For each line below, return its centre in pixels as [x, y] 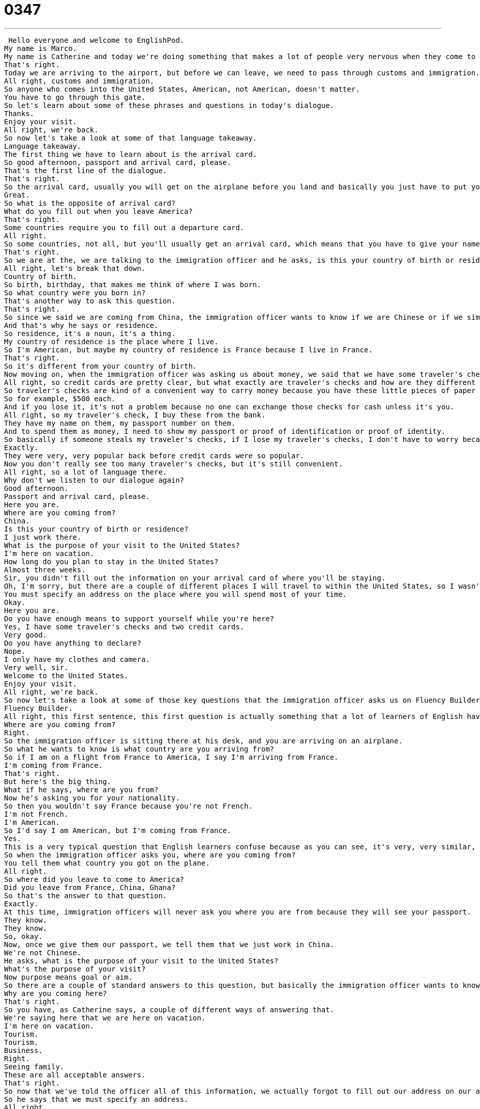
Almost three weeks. [45, 570]
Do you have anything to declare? [73, 643]
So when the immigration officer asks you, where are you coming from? [150, 855]
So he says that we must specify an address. [96, 1099]
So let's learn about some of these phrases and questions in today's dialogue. [169, 105]
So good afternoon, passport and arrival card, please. [118, 162]
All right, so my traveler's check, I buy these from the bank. [135, 415]
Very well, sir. [36, 667]
